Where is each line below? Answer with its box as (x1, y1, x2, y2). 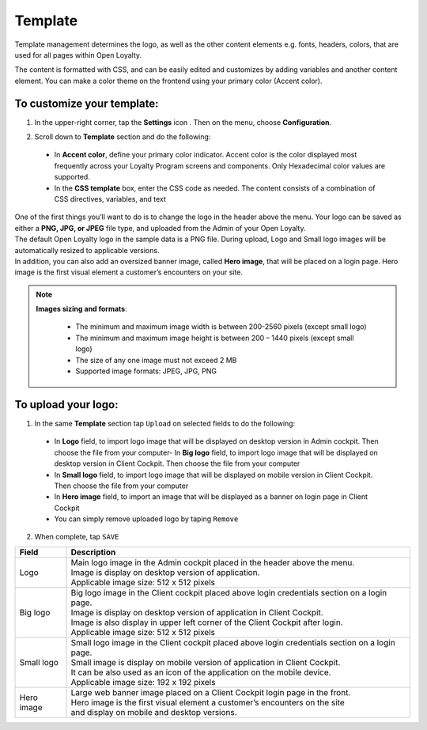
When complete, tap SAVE (34, 532, 119, 542)
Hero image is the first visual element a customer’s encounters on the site (70, 697, 345, 708)
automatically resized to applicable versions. (14, 245, 160, 255)
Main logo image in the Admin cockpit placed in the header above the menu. (70, 557, 355, 568)
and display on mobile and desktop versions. (70, 706, 237, 717)
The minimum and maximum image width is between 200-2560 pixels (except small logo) (75, 322, 367, 331)
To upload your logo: (14, 398, 119, 411)
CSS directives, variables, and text (54, 194, 166, 203)
